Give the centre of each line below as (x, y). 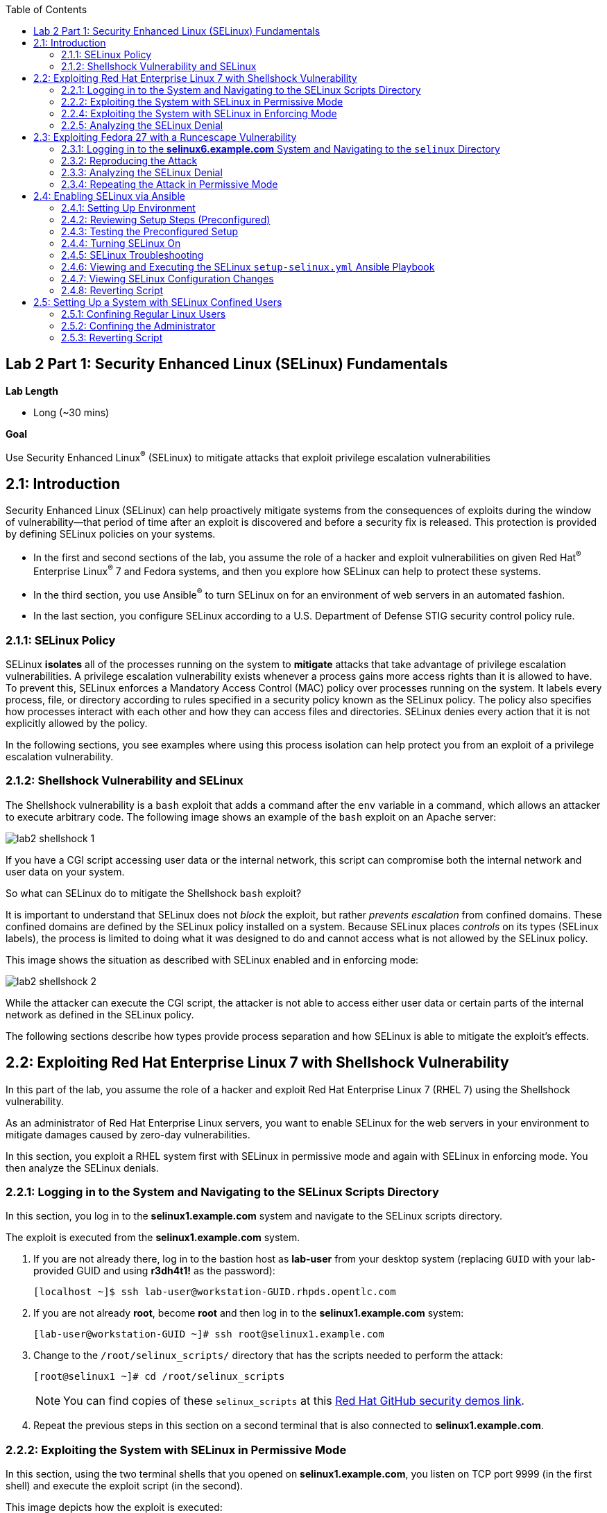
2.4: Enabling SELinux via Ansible (110, 196)
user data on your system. (65, 871)
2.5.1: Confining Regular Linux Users (144, 314)
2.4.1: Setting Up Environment (128, 208)
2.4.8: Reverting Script (112, 290)
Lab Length (32, 391)
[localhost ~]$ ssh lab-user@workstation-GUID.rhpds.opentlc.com (215, 1292)
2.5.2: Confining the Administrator (138, 326)
